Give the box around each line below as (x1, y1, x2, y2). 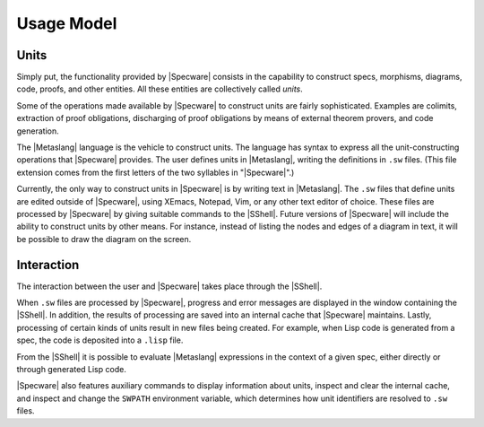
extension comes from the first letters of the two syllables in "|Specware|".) (16, 167, 295, 178)
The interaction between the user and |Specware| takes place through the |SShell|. (16, 281, 323, 292)
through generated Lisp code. (16, 364, 127, 374)
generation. (16, 126, 59, 136)
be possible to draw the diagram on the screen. (16, 233, 192, 244)
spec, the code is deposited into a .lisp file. (16, 335, 184, 345)
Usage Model (16, 13, 117, 33)
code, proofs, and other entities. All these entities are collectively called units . (16, 83, 304, 94)
